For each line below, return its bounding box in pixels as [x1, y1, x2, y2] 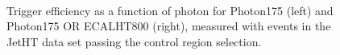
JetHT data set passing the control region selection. [6, 33, 262, 49]
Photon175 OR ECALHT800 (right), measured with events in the [6, 18, 331, 34]
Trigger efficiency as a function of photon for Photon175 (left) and [6, 2, 334, 18]
